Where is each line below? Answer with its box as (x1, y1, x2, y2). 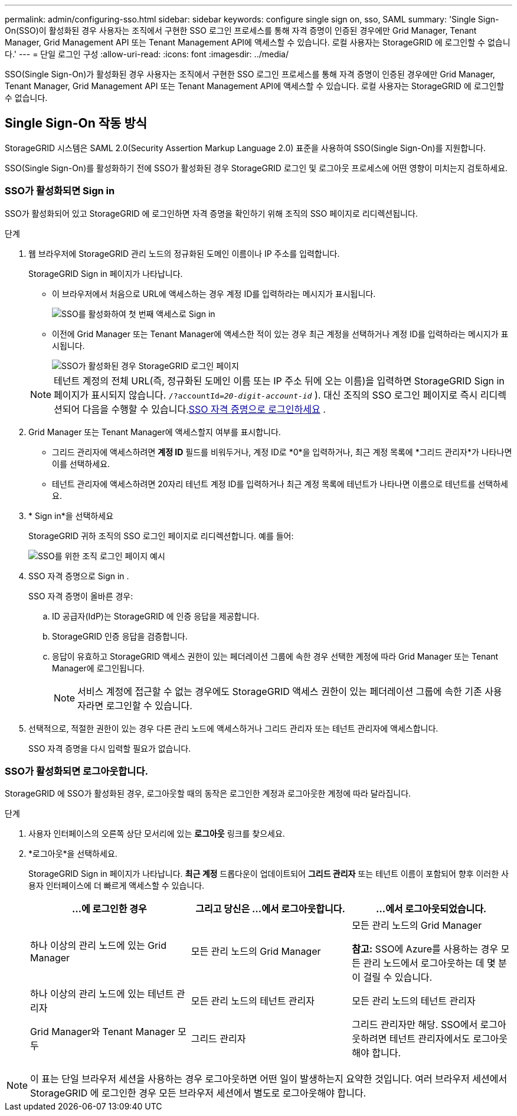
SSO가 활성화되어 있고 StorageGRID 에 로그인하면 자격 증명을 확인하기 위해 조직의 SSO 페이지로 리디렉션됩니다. (5, 208, 418, 218)
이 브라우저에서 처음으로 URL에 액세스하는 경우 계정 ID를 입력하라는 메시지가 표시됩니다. (52, 288, 376, 299)
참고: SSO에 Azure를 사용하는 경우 (352, 943, 499, 955)
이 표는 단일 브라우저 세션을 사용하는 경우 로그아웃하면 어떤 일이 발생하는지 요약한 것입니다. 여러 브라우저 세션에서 (30, 1073, 508, 1085)
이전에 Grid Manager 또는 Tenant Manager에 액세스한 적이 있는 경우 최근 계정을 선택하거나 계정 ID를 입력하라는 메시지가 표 (52, 328, 509, 339)
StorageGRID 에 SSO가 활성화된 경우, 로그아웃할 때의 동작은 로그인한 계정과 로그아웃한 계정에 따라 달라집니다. (5, 788, 411, 799)
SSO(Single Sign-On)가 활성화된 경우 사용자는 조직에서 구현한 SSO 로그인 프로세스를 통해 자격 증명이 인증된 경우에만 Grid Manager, (5, 69, 495, 79)
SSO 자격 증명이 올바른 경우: (28, 590, 133, 601)
